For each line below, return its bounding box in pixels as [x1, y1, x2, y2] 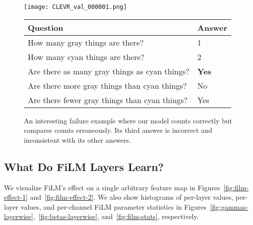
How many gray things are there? [28, 36, 144, 48]
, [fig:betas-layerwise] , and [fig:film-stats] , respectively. [33, 211, 199, 222]
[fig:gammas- [210, 201, 249, 212]
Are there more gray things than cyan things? [28, 79, 187, 91]
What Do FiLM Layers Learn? [4, 159, 164, 174]
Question [28, 21, 63, 33]
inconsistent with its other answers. [24, 134, 131, 145]
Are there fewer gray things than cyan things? [28, 94, 188, 106]
